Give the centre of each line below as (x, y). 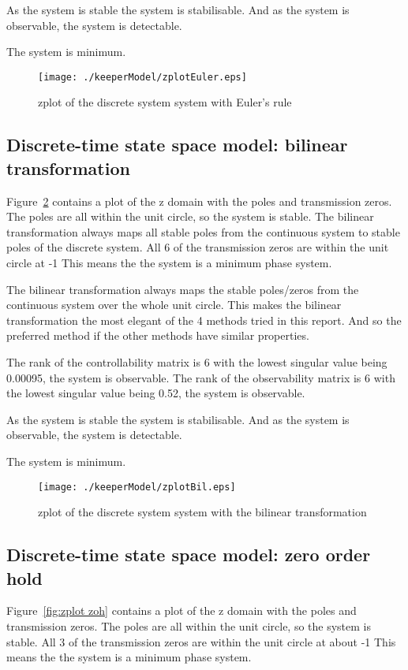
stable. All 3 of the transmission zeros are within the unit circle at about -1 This (201, 641)
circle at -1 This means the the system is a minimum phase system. (169, 262)
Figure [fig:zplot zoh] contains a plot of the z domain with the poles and (182, 610)
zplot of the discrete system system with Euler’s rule (165, 102)
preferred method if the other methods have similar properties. (158, 335)
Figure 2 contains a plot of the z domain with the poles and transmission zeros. (199, 201)
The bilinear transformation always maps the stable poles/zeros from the (183, 289)
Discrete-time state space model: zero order (189, 555)
